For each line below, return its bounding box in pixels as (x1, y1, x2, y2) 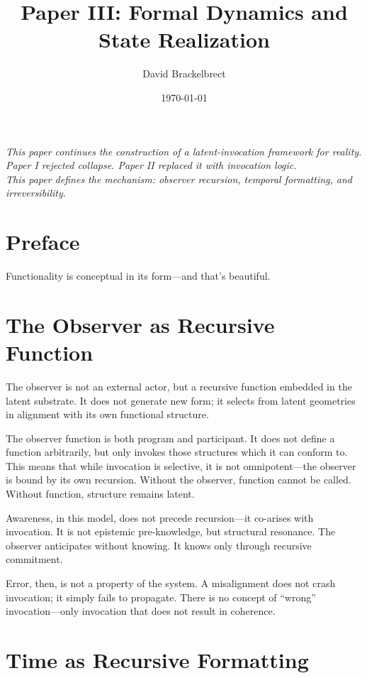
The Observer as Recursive (6, 310, 275, 339)
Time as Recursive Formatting (6, 645, 309, 674)
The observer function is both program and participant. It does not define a (6, 430, 335, 445)
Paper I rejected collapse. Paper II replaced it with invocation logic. (6, 158, 297, 173)
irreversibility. (6, 185, 67, 200)
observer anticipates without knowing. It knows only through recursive (6, 537, 312, 552)
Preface (6, 227, 80, 256)
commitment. (6, 552, 63, 567)
